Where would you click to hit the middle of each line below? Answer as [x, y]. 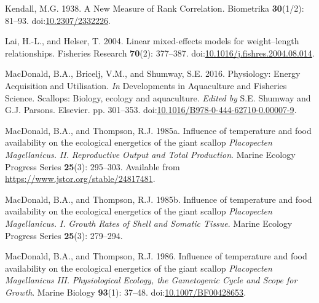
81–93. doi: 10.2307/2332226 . [58, 20]
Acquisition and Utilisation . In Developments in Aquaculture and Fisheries [146, 85]
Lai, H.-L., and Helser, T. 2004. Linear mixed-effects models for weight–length [152, 41]
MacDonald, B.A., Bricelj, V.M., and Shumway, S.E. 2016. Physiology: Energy [153, 73]
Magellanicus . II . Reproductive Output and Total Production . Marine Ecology [150, 154]
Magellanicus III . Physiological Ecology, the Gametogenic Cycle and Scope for [151, 280]
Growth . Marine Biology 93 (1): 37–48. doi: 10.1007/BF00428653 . [126, 292]
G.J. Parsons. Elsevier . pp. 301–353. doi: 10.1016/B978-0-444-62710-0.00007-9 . [151, 110]
